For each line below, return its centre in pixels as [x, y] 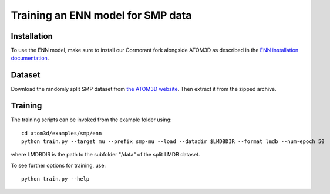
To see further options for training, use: [58, 165]
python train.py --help [55, 179]
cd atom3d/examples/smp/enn [62, 133]
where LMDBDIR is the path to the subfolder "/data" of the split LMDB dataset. [105, 155]
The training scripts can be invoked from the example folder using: [91, 120]
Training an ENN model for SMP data [101, 15]
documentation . [30, 58]
